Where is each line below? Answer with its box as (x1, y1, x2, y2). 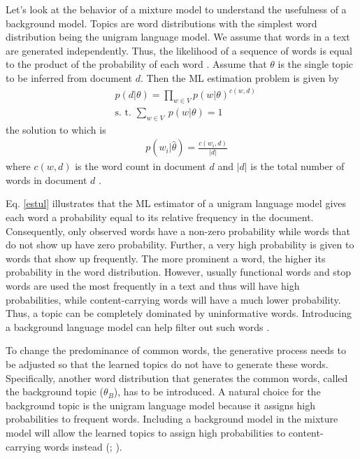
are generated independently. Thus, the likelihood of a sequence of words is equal (6, 43, 352, 57)
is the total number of (250, 159, 345, 174)
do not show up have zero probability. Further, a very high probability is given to (6, 237, 354, 252)
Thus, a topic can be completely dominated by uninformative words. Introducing (6, 306, 352, 320)
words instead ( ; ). (43, 439, 122, 453)
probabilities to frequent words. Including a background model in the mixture (6, 411, 338, 426)
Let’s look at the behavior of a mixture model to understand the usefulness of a (6, 2, 347, 16)
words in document (6, 172, 87, 187)
